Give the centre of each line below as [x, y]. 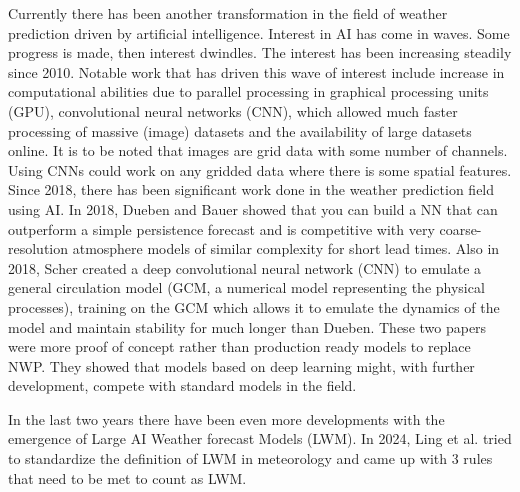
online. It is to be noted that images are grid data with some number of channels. [258, 150]
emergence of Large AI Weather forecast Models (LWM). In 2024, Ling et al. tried [260, 438]
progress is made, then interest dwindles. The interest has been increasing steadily [260, 52]
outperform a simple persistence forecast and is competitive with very [221, 228]
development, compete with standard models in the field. [182, 385]
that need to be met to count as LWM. [127, 477]
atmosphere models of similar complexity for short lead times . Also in [286, 248]
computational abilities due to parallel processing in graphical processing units [248, 91]
